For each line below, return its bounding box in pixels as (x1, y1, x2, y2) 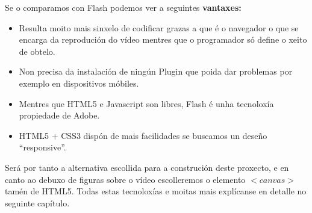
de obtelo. (19, 45, 55, 57)
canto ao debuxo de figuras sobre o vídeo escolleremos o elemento (5, 173, 246, 185)
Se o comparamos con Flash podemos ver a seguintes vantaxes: (5, 1, 242, 13)
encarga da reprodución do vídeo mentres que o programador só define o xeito (19, 33, 307, 46)
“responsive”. (19, 141, 66, 153)
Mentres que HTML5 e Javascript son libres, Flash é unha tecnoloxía (19, 97, 274, 110)
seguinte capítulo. (5, 196, 70, 209)
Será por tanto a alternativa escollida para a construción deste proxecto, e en (5, 161, 289, 173)
